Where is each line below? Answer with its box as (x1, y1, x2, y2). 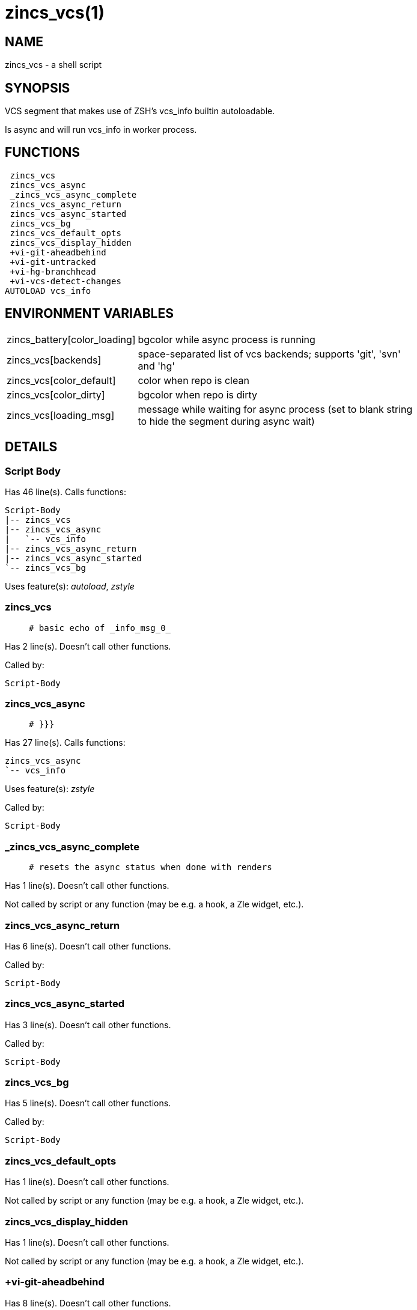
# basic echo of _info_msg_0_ (29, 623, 171, 633)
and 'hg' (138, 359, 175, 372)
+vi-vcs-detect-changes (10, 276, 121, 286)
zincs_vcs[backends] (7, 353, 102, 366)
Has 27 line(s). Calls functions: (5, 737, 126, 748)
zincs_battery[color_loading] (7, 333, 136, 346)
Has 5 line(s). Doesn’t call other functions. (5, 1098, 171, 1109)
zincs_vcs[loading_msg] (7, 409, 115, 421)
